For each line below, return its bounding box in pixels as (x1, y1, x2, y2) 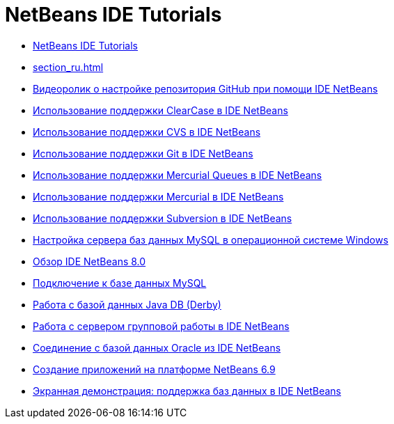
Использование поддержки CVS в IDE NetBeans (33, 125, 261, 138)
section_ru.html (33, 61, 104, 73)
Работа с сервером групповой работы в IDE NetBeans (33, 320, 290, 332)
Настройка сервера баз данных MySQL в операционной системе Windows (33, 233, 388, 246)
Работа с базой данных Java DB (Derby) (33, 298, 221, 311)
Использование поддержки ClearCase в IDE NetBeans (33, 104, 288, 116)
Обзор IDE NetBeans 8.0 (33, 255, 146, 267)
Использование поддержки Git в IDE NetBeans (33, 147, 253, 159)
